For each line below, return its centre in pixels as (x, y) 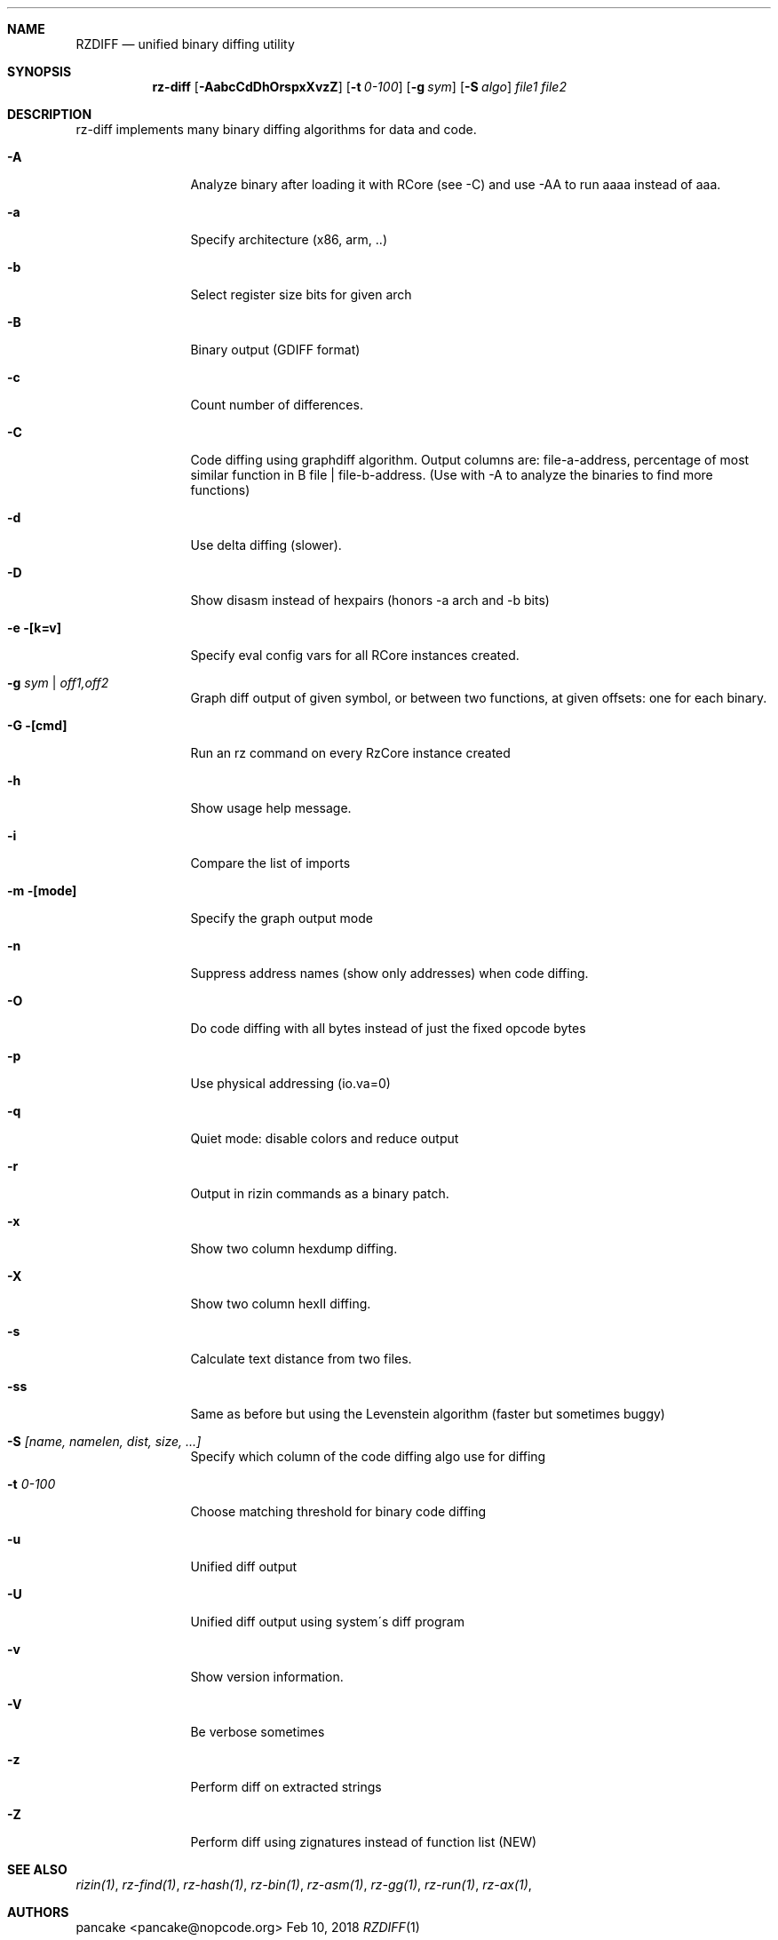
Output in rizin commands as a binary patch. (320, 1193)
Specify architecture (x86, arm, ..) (289, 239)
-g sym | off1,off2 (58, 683)
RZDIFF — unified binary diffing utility (185, 44)
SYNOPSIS (40, 72)
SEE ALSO (37, 1869)
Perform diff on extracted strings (286, 1787)
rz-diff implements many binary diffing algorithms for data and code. (276, 129)
